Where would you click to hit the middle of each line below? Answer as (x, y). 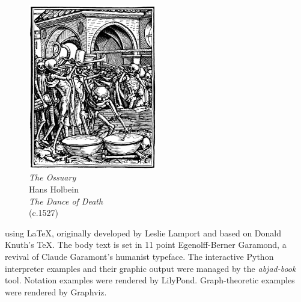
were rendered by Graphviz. (56, 291)
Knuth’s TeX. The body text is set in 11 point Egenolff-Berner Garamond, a (146, 245)
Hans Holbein (54, 189)
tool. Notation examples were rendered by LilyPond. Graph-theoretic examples (150, 280)
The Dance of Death (66, 201)
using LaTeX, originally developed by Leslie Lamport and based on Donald (143, 233)
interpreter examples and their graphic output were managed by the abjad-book (150, 268)
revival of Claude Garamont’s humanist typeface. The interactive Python (139, 256)
